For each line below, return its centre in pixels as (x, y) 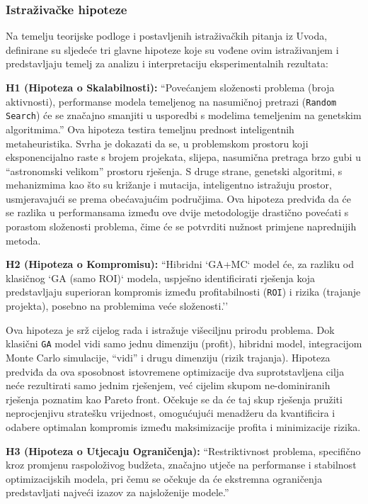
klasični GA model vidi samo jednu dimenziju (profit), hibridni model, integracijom (184, 343)
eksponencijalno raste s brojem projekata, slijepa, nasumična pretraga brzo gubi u (183, 157)
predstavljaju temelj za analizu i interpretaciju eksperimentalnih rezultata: (167, 63)
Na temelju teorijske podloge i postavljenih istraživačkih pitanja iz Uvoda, (167, 36)
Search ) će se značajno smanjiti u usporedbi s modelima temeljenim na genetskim (184, 115)
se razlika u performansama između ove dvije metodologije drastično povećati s (177, 212)
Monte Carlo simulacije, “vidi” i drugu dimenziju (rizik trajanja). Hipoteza (168, 357)
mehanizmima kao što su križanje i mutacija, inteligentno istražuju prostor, (169, 185)
